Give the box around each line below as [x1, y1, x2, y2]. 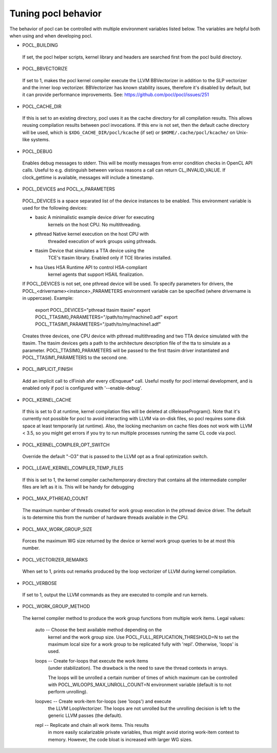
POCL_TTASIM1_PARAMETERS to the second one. [22, 354, 128, 361]
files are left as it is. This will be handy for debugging [22, 484, 134, 490]
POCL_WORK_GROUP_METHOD [22, 604, 90, 610]
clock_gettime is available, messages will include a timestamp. [22, 174, 154, 180]
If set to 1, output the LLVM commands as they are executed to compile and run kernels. [22, 591, 208, 598]
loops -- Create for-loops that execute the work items [35, 657, 148, 664]
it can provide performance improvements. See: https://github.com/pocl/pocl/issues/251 [22, 91, 209, 98]
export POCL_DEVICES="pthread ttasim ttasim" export [35, 307, 151, 313]
